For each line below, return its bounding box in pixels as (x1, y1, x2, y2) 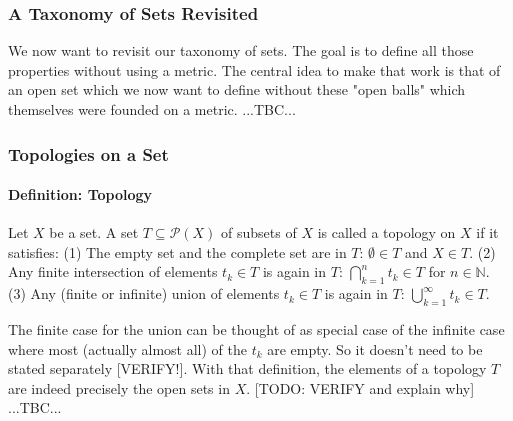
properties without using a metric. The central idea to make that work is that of (8, 59, 501, 80)
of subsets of (221, 222, 297, 243)
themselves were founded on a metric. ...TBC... (8, 99, 296, 119)
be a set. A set (49, 222, 139, 243)
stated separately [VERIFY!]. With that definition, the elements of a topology (8, 358, 487, 379)
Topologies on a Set (8, 141, 169, 166)
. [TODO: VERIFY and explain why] (246, 377, 475, 398)
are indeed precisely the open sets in (8, 377, 230, 398)
